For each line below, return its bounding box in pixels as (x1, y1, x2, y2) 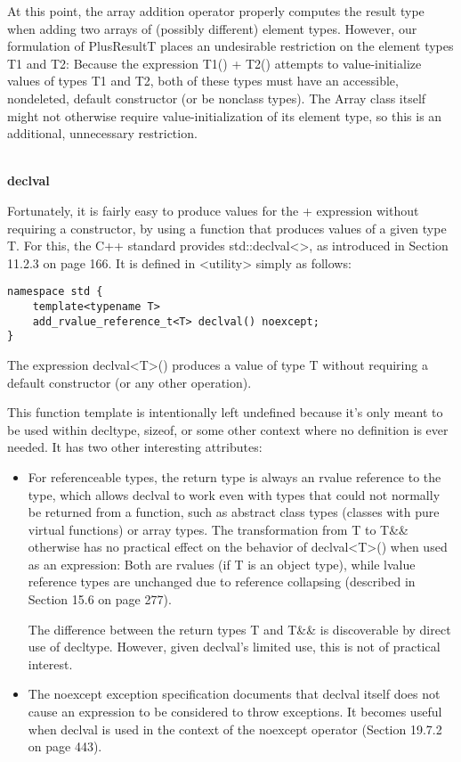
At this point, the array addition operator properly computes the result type (7, 2, 425, 20)
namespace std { (7, 285, 103, 299)
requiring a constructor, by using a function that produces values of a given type (7, 218, 447, 237)
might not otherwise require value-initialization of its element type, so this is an (7, 106, 442, 125)
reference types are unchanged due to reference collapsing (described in (28, 572, 416, 591)
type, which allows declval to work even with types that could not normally (28, 485, 441, 504)
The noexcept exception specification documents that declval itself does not (28, 684, 441, 703)
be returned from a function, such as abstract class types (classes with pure (28, 503, 440, 521)
